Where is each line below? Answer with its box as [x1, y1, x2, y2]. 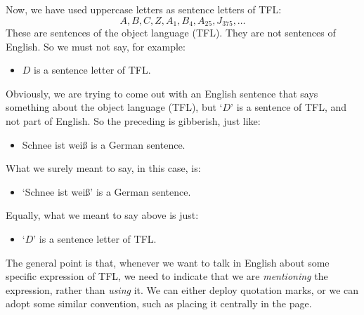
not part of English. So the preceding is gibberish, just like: [6, 114, 261, 128]
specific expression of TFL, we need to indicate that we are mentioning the [6, 269, 328, 283]
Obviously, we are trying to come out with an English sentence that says [6, 86, 318, 100]
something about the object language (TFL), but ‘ [6, 100, 223, 114]
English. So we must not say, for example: [6, 39, 186, 53]
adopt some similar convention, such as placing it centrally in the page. [6, 296, 312, 311]
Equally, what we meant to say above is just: [6, 208, 199, 222]
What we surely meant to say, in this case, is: [6, 161, 201, 175]
